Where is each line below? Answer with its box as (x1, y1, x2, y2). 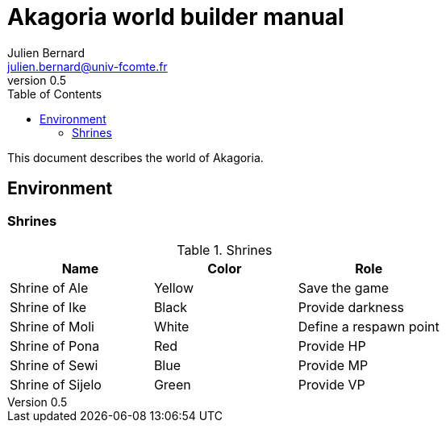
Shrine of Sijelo (10, 376, 102, 393)
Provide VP (298, 376, 365, 393)
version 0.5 (7, 73, 67, 87)
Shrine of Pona (10, 337, 100, 354)
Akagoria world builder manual (7, 3, 344, 31)
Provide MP (298, 356, 369, 373)
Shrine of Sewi (10, 356, 98, 373)
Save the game (298, 279, 389, 296)
